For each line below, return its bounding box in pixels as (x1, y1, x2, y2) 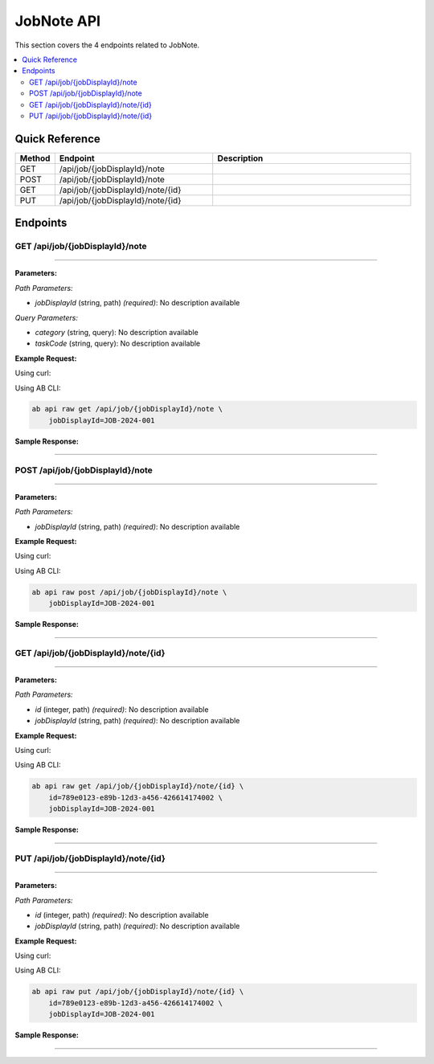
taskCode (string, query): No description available (35, 338, 201, 349)
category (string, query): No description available (35, 327, 199, 337)
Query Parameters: (14, 313, 78, 322)
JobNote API (14, 12, 100, 30)
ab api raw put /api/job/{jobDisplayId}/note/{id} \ (31, 987, 244, 996)
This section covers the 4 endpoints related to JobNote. (14, 40, 200, 50)
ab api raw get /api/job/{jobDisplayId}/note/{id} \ (31, 782, 244, 791)
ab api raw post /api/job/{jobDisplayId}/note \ (31, 587, 227, 596)
